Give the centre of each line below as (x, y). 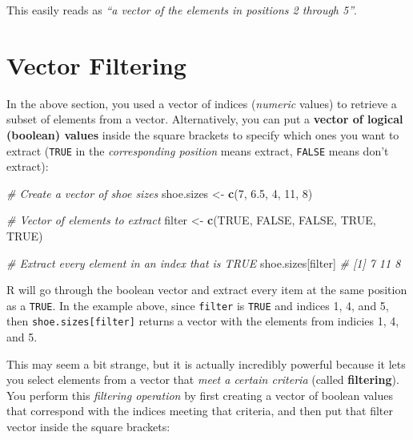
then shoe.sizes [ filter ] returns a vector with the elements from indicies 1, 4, (203, 321)
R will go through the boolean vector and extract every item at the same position (207, 290)
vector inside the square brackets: (88, 426)
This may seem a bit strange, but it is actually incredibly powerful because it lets (206, 363)
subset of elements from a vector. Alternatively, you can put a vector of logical (205, 119)
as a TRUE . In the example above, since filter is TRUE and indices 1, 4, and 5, (198, 305)
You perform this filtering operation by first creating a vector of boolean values (200, 395)
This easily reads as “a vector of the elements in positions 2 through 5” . (182, 10)
